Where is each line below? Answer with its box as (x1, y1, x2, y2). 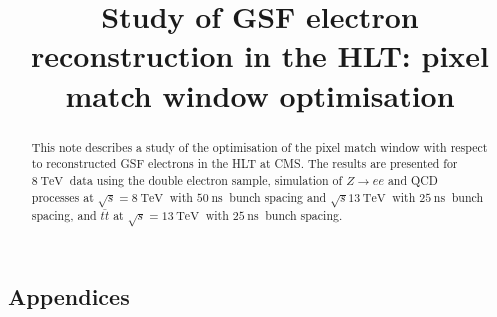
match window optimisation (65, 74, 455, 115)
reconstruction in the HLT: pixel (30, 35, 490, 76)
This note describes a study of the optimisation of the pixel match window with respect (31, 138, 488, 155)
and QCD (387, 171, 438, 188)
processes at (31, 188, 94, 205)
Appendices (8, 281, 130, 312)
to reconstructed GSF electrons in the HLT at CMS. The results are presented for (31, 155, 458, 172)
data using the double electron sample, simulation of (69, 171, 343, 188)
